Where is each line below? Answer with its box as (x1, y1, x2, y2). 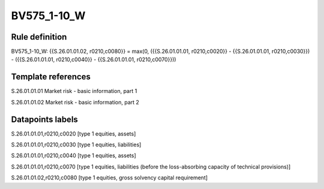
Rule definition (11, 32, 67, 42)
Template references (11, 72, 91, 82)
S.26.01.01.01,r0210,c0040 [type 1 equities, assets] (11, 152, 136, 159)
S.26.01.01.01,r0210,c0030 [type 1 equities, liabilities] (11, 141, 142, 148)
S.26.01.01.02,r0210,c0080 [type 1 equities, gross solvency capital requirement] (11, 174, 208, 181)
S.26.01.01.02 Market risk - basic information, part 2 (11, 98, 139, 106)
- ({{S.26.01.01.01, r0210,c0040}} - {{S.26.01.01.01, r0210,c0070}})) (11, 56, 176, 63)
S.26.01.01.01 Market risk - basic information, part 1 (11, 88, 137, 95)
